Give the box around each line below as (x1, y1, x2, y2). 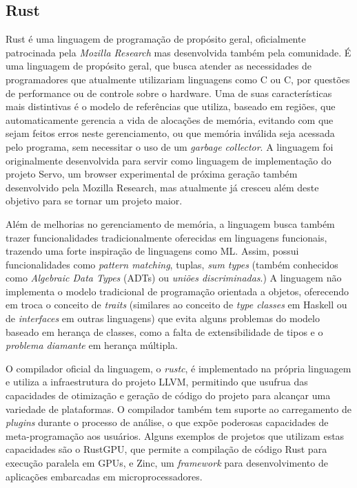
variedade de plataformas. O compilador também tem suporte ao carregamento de (6, 401, 352, 416)
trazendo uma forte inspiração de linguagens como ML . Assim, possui (6, 244, 299, 258)
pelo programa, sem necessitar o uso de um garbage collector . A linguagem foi (6, 139, 334, 153)
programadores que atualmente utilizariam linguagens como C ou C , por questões (6, 72, 350, 86)
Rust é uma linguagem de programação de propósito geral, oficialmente (6, 32, 306, 46)
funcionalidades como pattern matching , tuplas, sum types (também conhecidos (6, 257, 338, 271)
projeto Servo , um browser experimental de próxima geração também (6, 167, 298, 181)
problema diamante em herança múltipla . (6, 338, 178, 352)
